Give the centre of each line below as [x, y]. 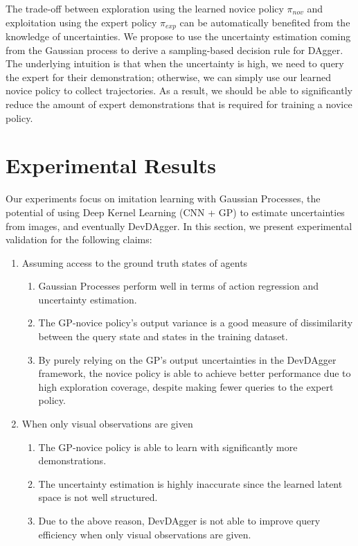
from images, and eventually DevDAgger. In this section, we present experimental [179, 226]
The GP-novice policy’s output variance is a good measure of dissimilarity [196, 323]
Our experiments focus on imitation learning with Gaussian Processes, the [163, 199]
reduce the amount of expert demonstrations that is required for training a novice [179, 104]
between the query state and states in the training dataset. [163, 336]
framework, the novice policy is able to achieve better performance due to [195, 373]
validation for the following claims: [79, 239]
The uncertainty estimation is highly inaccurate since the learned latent [190, 483]
